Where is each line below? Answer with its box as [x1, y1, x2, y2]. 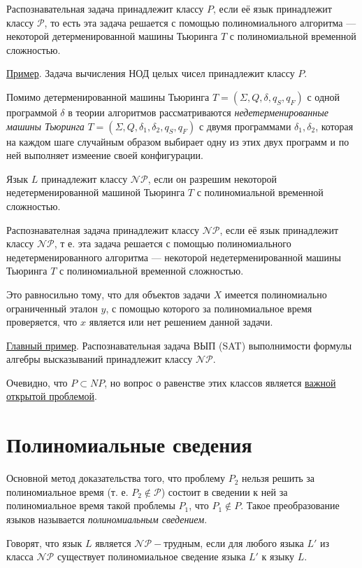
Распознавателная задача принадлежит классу [6, 222, 199, 237]
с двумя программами [198, 118, 291, 133]
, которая [315, 118, 354, 133]
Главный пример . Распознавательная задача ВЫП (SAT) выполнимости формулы [6, 338, 352, 352]
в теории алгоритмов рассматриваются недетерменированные [68, 104, 328, 119]
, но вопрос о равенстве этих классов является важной [104, 375, 336, 389]
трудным [164, 539, 201, 549]
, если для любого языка [200, 535, 304, 550]
